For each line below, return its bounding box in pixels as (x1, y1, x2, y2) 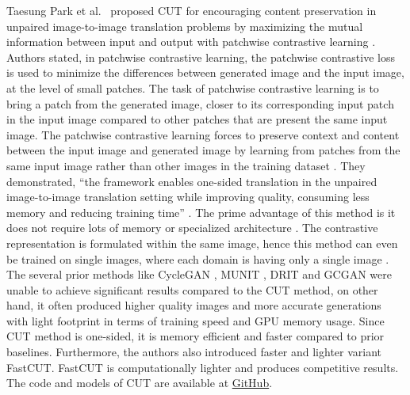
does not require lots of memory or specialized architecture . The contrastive (6, 219, 378, 236)
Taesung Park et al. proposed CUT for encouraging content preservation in (6, 2, 377, 18)
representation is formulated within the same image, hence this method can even (6, 234, 398, 251)
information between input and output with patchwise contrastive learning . (6, 33, 376, 50)
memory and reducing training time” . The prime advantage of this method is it (6, 203, 396, 220)
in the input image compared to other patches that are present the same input (6, 111, 388, 127)
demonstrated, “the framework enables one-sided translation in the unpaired (6, 173, 377, 189)
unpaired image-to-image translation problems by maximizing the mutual (6, 17, 363, 34)
